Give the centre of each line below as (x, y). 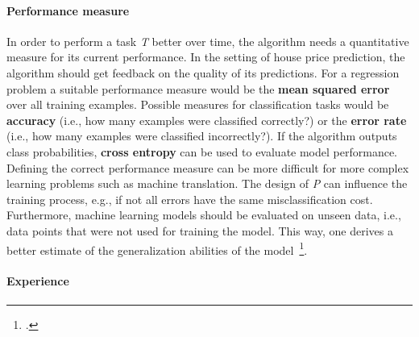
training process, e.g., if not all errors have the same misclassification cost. (190, 199)
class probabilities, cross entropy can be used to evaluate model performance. (202, 151)
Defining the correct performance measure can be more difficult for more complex (208, 167)
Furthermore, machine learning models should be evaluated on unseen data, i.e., (204, 215)
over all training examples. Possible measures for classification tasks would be (198, 104)
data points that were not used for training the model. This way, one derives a (200, 230)
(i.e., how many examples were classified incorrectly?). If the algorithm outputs (202, 136)
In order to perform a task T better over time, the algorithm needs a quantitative (208, 41)
